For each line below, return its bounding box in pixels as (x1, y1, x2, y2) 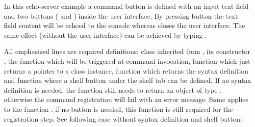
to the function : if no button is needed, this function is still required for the (4, 103, 233, 114)
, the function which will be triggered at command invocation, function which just (4, 55, 251, 66)
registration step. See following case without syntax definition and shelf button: (4, 113, 242, 124)
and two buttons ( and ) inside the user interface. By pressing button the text (4, 10, 238, 21)
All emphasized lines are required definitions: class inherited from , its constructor (4, 46, 251, 56)
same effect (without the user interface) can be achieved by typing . (4, 29, 207, 40)
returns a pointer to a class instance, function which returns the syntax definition (4, 65, 249, 76)
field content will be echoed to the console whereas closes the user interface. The (4, 20, 245, 30)
